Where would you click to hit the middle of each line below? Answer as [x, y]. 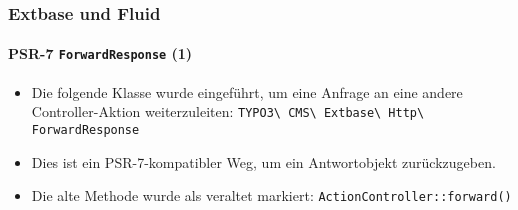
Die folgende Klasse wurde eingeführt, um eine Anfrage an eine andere [247, 91]
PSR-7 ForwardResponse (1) [100, 53]
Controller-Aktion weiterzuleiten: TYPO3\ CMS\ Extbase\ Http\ [228, 111]
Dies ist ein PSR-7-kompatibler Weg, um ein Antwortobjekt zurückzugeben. [263, 161]
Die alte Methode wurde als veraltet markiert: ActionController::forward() [271, 195]
